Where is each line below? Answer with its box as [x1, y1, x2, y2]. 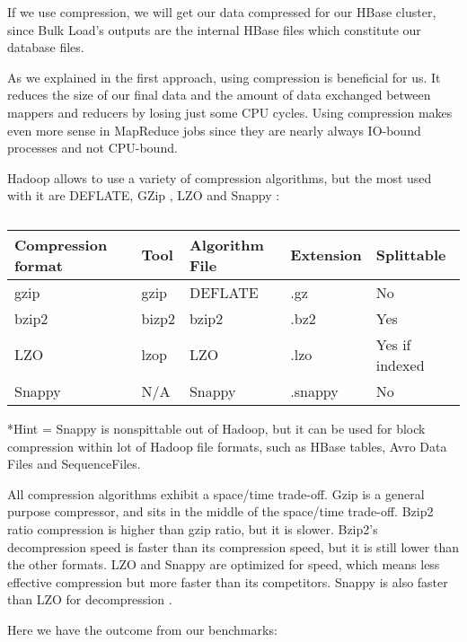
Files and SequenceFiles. [7, 454, 141, 473]
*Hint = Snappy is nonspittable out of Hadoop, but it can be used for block [7, 418, 426, 437]
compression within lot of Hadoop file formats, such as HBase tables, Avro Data [7, 436, 447, 455]
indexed [375, 354, 425, 375]
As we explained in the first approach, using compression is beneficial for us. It [7, 67, 441, 86]
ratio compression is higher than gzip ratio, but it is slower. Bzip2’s [7, 519, 378, 538]
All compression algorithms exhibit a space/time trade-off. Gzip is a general [7, 484, 425, 503]
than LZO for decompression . [7, 590, 172, 609]
